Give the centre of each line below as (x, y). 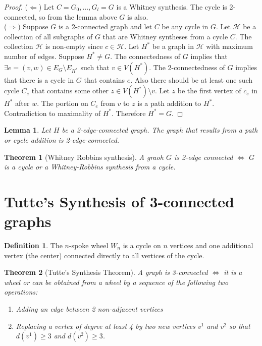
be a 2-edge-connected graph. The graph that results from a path (160, 130)
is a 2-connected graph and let (105, 26)
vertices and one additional (212, 245)
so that (240, 326)
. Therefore (129, 113)
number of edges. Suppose (44, 56)
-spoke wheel (89, 245)
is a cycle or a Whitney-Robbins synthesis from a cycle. (90, 167)
